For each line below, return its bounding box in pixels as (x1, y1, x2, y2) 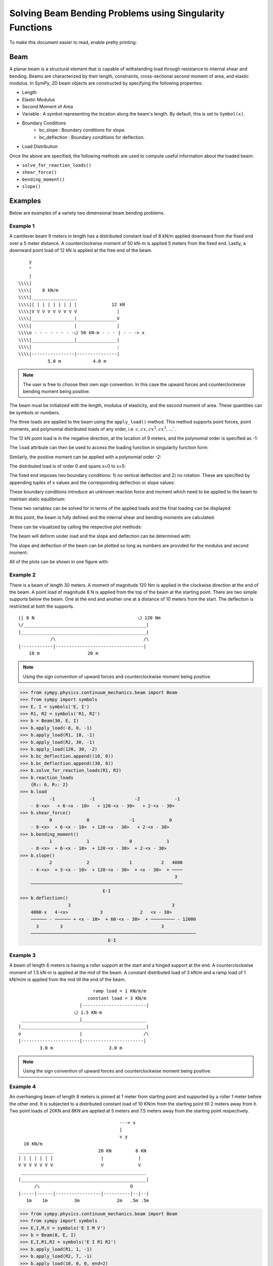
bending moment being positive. (23, 388, 90, 394)
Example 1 (9, 222, 35, 229)
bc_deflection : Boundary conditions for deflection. (39, 134, 145, 140)
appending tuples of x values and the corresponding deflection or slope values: (9, 479, 175, 486)
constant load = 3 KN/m (87, 995, 147, 1001)
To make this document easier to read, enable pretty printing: (9, 39, 137, 46)
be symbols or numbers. (9, 409, 60, 415)
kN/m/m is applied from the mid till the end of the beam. (9, 976, 126, 982)
